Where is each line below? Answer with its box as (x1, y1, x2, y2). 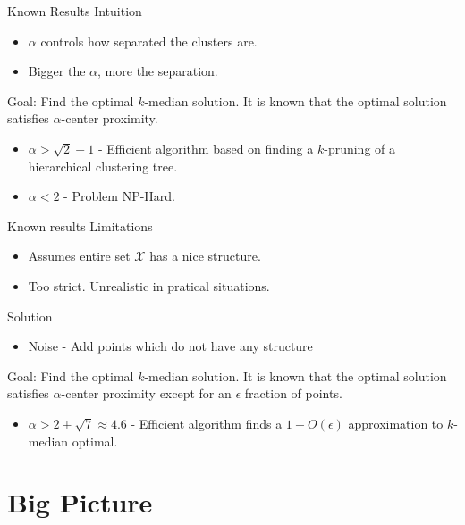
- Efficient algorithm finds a (131, 413, 283, 432)
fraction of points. (244, 384, 342, 403)
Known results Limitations (7, 216, 153, 235)
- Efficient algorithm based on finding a (97, 138, 314, 157)
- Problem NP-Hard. (63, 187, 176, 205)
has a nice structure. (149, 246, 261, 265)
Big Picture (7, 484, 153, 521)
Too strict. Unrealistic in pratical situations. (28, 276, 270, 295)
